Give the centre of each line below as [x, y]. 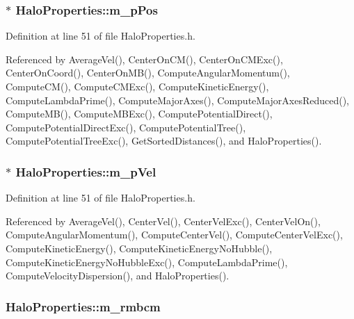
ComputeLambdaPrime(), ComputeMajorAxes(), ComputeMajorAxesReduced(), [178, 100]
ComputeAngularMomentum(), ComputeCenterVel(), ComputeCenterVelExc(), [174, 235]
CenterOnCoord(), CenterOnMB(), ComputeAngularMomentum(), [148, 73]
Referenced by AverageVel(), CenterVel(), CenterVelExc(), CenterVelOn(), [163, 221]
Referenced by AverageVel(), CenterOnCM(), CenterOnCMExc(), [144, 59]
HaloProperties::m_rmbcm [83, 306]
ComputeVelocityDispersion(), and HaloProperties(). [118, 276]
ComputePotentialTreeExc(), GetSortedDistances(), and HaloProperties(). [164, 141]
